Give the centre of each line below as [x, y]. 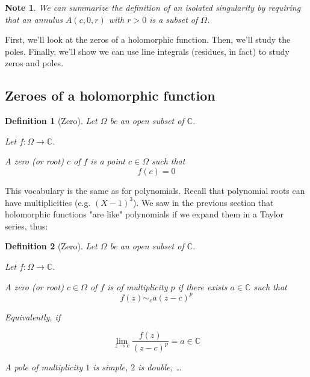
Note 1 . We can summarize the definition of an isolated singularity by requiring [153, 7]
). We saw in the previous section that [203, 202]
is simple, [110, 366]
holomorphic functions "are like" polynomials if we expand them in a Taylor [144, 214]
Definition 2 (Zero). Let [51, 246]
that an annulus [34, 19]
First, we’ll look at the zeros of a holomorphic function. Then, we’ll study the [148, 39]
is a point [108, 161]
